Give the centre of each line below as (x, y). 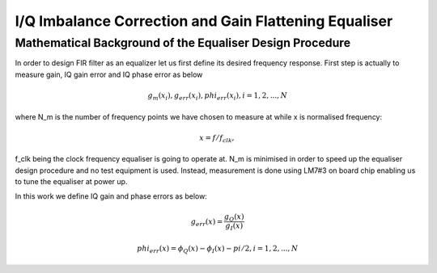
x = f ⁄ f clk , (217, 139)
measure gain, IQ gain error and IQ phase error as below (109, 74)
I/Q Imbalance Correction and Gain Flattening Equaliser (204, 21)
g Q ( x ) (234, 217)
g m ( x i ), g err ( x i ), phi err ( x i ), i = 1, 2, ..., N (217, 96)
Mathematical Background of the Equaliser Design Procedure (183, 43)
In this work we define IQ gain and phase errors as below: (111, 196)
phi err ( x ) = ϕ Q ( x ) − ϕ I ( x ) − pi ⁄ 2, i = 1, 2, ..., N (217, 249)
